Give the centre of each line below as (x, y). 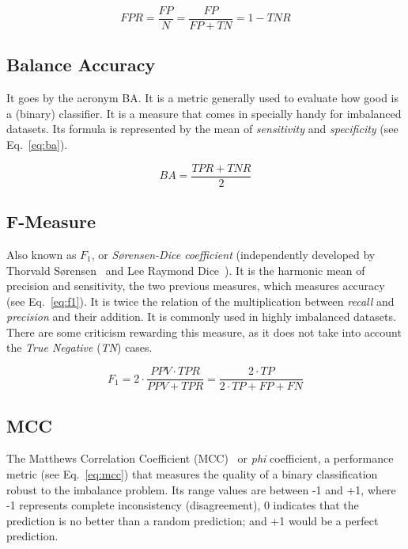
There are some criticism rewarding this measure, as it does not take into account (204, 332)
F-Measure (51, 221)
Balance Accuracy (81, 65)
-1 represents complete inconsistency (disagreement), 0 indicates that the (183, 505)
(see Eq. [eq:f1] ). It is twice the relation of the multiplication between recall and (200, 301)
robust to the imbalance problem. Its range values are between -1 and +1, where (201, 489)
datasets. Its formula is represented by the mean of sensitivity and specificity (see (202, 129)
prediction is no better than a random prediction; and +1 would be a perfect (193, 520)
